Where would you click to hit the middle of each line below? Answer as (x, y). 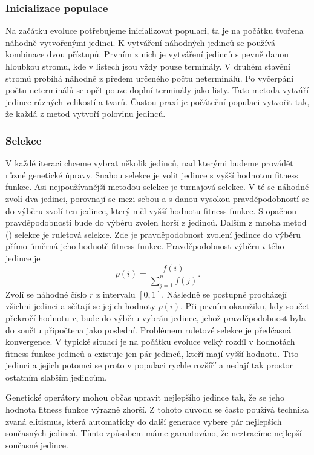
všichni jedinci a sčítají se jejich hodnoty (80, 306)
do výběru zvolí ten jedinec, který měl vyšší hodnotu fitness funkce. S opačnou (151, 210)
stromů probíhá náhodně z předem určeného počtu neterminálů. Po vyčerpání (150, 78)
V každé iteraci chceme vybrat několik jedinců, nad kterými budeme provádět (149, 163)
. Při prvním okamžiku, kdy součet (245, 306)
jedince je (23, 257)
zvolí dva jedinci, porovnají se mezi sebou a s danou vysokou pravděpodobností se (157, 198)
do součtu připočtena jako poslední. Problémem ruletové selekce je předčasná (148, 329)
